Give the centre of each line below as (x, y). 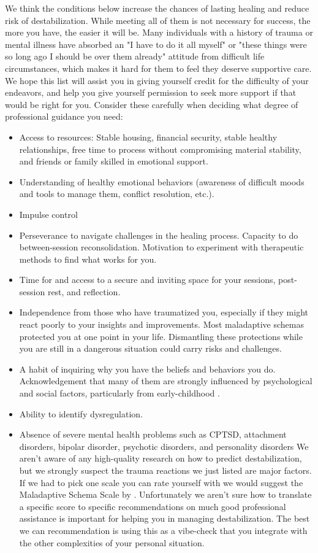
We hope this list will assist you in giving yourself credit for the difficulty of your (157, 80)
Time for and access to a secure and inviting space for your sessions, (147, 280)
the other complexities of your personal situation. (112, 542)
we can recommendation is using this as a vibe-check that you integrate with (163, 530)
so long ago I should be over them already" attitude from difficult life (135, 56)
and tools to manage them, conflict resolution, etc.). (117, 194)
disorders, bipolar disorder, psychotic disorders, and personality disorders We (164, 446)
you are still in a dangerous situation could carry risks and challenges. (150, 348)
